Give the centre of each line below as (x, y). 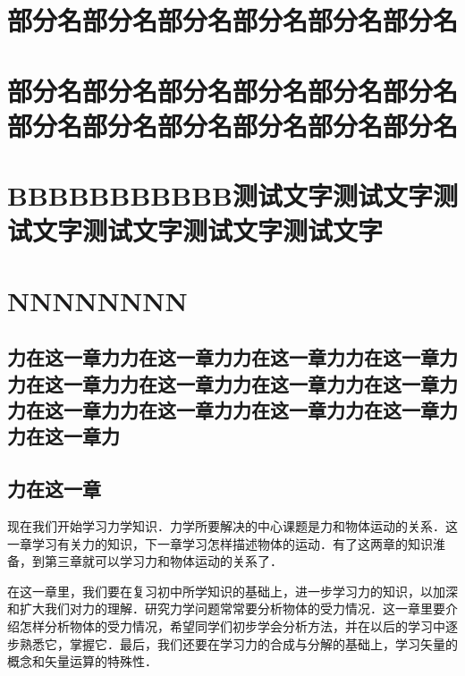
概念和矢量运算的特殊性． (82, 661)
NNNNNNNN (97, 300)
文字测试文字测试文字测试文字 (208, 230)
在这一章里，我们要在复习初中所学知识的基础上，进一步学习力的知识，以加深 (232, 591)
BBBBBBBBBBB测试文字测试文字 (220, 195)
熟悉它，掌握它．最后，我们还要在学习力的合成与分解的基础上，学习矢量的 (238, 643)
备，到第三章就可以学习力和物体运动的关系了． (145, 561)
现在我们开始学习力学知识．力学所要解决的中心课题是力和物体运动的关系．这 (232, 526)
